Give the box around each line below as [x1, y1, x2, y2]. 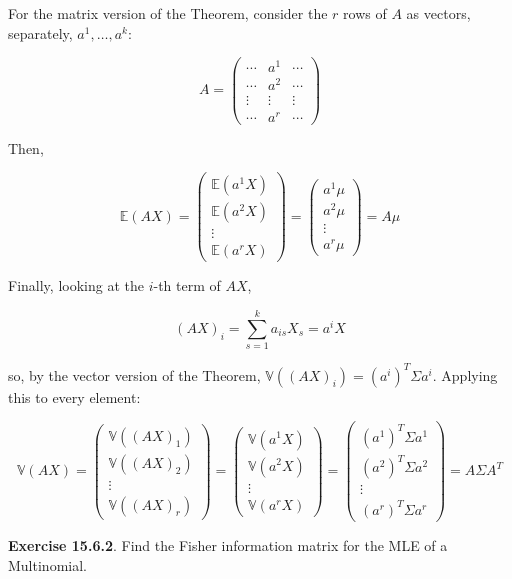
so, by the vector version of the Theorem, [8, 364, 261, 385]
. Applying [432, 364, 498, 385]
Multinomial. [8, 554, 87, 575]
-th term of [153, 275, 221, 296]
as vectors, [406, 3, 471, 23]
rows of [343, 3, 387, 23]
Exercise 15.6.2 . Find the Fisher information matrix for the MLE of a [8, 534, 448, 555]
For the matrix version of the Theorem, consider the [8, 3, 328, 23]
